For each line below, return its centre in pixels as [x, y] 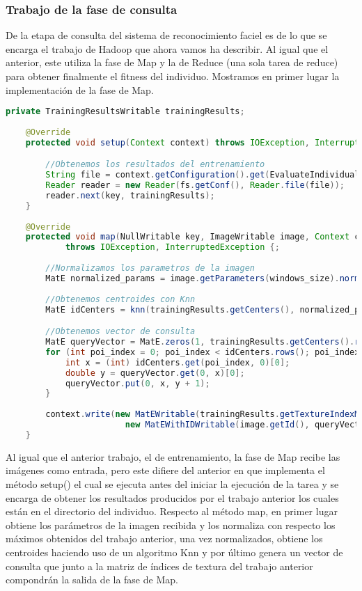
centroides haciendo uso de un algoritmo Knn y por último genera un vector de [174, 552]
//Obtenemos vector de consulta [120, 332]
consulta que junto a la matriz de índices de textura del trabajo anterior [159, 566]
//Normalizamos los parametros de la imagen [150, 268]
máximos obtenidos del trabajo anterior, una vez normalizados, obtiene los [164, 538]
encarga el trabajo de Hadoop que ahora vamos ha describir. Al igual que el [167, 48]
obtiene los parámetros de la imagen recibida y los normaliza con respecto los [171, 525]
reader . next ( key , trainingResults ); [130, 195]
